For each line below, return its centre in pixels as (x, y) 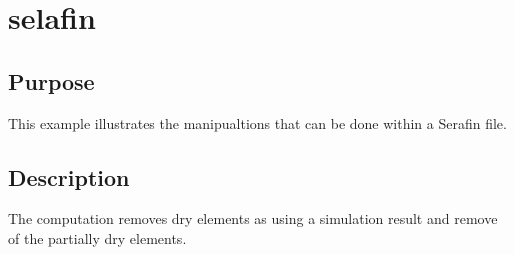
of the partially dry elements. (97, 237)
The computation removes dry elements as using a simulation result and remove (253, 218)
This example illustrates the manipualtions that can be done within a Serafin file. (257, 122)
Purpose (51, 80)
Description (69, 176)
